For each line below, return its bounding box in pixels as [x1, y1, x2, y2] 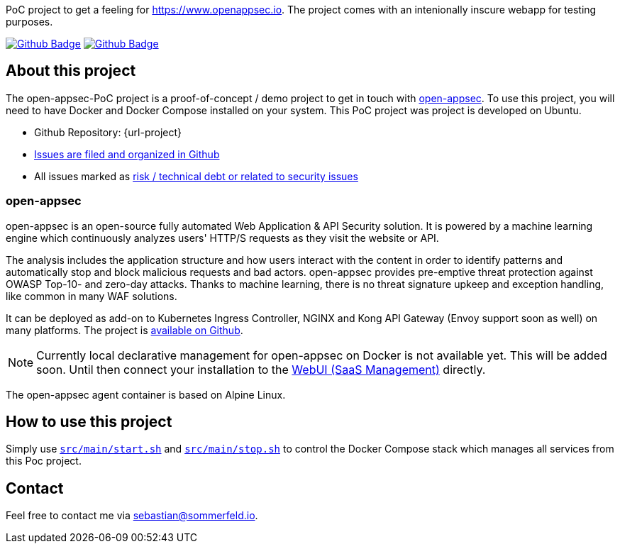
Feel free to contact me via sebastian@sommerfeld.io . [6, 509, 258, 522]
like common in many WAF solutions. [6, 289, 177, 302]
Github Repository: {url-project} [34, 126, 182, 138]
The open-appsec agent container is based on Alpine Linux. [6, 388, 286, 401]
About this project [6, 62, 136, 80]
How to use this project [6, 413, 172, 431]
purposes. [6, 16, 53, 28]
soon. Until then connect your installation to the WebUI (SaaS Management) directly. [36, 362, 486, 377]
